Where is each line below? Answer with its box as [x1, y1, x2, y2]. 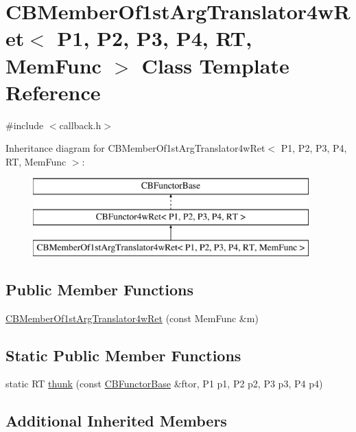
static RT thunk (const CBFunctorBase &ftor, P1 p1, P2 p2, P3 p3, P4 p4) [5, 376, 323, 391]
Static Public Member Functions [5, 344, 241, 365]
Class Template [141, 51, 289, 79]
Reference [5, 78, 101, 106]
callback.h [59, 117, 102, 132]
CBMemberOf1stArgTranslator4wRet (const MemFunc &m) [5, 310, 259, 325]
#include [5, 117, 44, 132]
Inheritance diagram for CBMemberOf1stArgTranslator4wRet [5, 141, 265, 155]
